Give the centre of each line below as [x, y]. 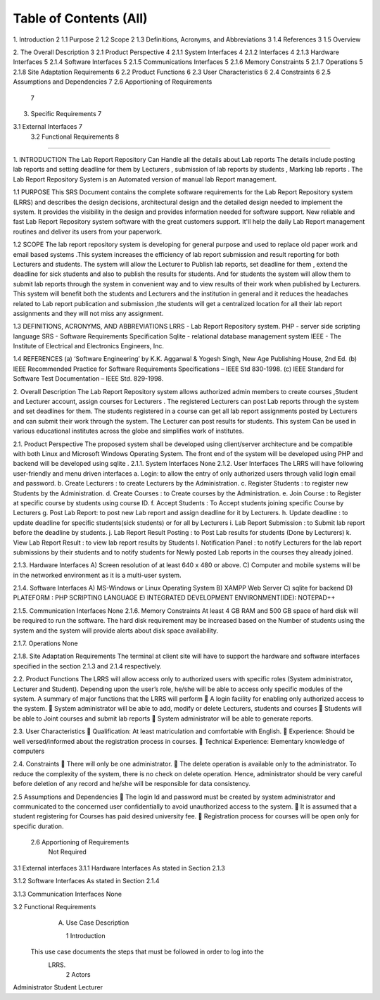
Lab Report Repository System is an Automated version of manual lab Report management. [145, 179]
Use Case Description [97, 923]
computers [29, 751]
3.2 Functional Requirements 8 [75, 137]
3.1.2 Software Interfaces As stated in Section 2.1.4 [86, 881]
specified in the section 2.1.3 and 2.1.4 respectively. [87, 666]
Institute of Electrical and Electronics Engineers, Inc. [89, 346]
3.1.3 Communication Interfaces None [68, 894]
